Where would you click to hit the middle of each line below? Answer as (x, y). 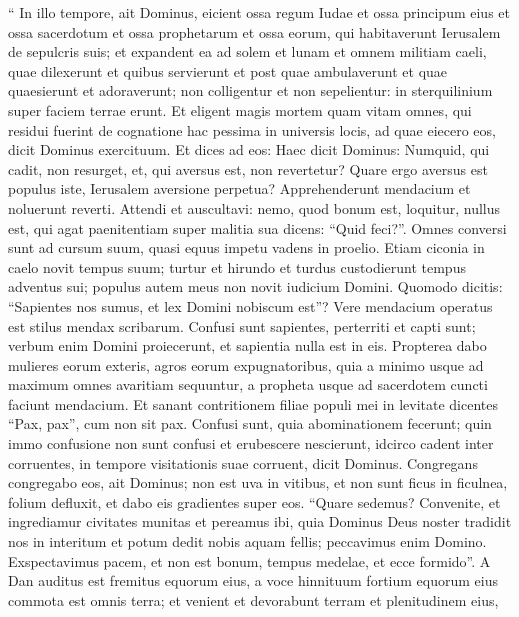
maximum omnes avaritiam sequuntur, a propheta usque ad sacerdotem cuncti (248, 384)
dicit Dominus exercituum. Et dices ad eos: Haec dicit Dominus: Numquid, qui (249, 149)
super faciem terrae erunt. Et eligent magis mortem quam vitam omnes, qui (240, 109)
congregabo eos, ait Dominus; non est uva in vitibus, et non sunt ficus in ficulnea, (258, 482)
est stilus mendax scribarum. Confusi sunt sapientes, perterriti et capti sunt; (242, 325)
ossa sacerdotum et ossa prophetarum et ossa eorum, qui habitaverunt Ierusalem (254, 31)
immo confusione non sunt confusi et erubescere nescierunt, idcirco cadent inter (251, 443)
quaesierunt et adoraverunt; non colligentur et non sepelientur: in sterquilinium (250, 90)
